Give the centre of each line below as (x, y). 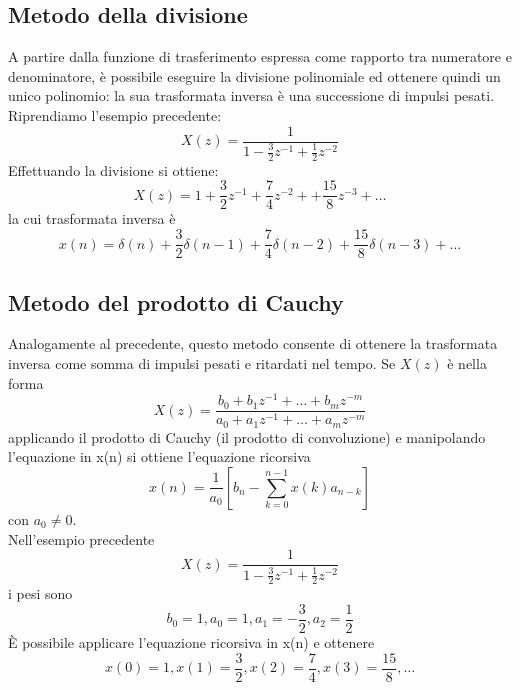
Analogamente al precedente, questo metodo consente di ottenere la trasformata (253, 343)
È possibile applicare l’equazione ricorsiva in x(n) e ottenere (191, 642)
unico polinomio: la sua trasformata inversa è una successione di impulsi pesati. (251, 95)
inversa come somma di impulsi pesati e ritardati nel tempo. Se (202, 362)
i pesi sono (40, 593)
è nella (467, 362)
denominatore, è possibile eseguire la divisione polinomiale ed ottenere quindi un (254, 75)
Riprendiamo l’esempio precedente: (115, 114)
